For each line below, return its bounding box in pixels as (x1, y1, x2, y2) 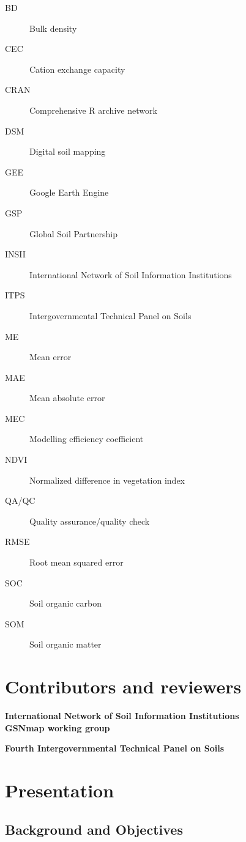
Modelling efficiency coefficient (29, 432, 144, 445)
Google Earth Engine (29, 186, 109, 199)
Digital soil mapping (29, 145, 106, 158)
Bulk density (29, 21, 77, 34)
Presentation (5, 778, 114, 803)
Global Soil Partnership (29, 227, 117, 240)
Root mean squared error (29, 556, 124, 569)
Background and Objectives (5, 819, 183, 838)
